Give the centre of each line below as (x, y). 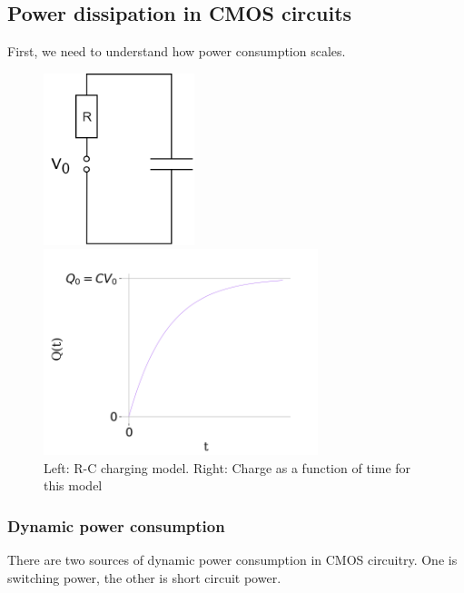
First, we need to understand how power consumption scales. (177, 51)
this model (73, 485)
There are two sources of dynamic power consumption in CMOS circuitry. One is (232, 560)
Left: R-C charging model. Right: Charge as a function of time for (227, 467)
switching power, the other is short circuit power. (144, 577)
